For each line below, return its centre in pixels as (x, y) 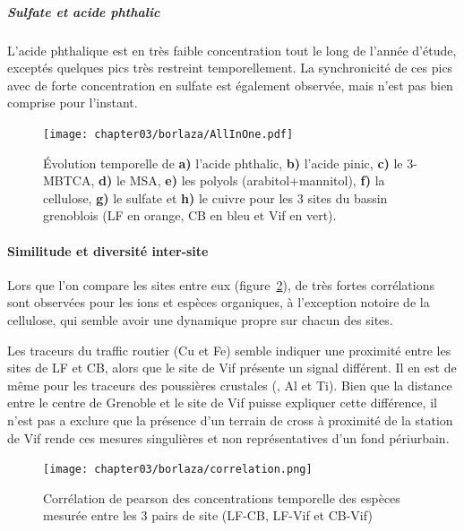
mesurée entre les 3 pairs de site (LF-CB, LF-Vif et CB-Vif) (208, 515)
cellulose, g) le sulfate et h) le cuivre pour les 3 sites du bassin (215, 197)
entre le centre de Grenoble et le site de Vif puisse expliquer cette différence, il (222, 403)
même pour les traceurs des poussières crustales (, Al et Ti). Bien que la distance (230, 385)
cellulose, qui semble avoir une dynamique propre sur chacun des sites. (200, 319)
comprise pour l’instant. (73, 103)
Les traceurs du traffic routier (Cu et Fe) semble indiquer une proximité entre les (229, 350)
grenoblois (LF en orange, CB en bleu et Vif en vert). (190, 215)
